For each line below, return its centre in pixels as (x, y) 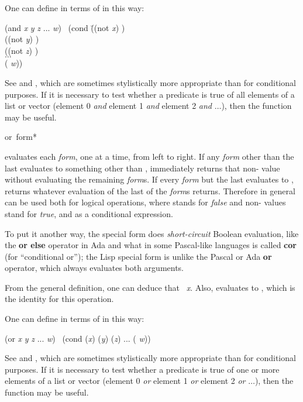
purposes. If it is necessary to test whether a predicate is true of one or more (142, 369)
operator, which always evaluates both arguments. (94, 268)
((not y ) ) (22, 39)
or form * (21, 137)
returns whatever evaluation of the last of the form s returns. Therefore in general (150, 190)
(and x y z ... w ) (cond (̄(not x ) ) (65, 27)
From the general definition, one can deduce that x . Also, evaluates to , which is (150, 287)
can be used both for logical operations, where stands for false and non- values (145, 202)
